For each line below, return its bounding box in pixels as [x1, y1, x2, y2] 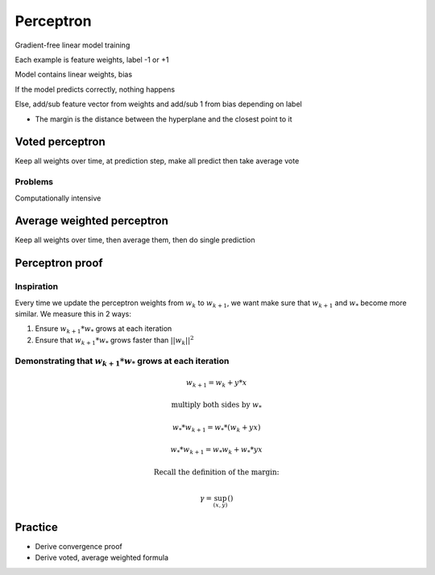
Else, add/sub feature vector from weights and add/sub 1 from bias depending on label [14, 99, 302, 109]
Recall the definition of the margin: [153, 467, 280, 477]
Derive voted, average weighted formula [35, 552, 169, 563]
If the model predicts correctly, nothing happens [14, 85, 176, 94]
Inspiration [14, 281, 59, 292]
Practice [14, 520, 58, 534]
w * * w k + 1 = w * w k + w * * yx [170, 445, 263, 456]
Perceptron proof [14, 256, 104, 270]
